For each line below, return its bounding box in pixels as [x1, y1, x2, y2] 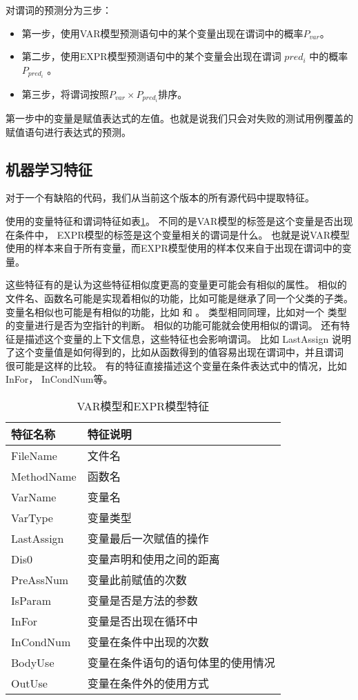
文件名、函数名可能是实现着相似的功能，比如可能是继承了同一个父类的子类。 [6, 290, 353, 305]
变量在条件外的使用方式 [87, 675, 209, 692]
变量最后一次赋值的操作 [87, 530, 209, 547]
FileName [11, 447, 57, 463]
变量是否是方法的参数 [87, 592, 198, 609]
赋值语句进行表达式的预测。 [6, 124, 131, 139]
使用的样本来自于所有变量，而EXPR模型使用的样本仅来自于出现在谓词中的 [6, 241, 342, 255]
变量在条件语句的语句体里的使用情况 [87, 654, 275, 671]
